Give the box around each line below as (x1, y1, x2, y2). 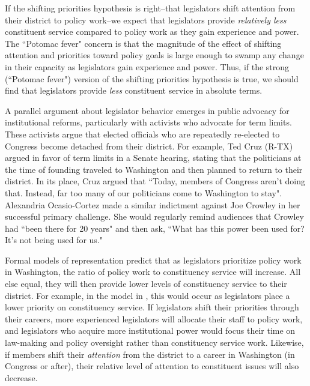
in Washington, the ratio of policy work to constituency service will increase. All (5, 265, 301, 278)
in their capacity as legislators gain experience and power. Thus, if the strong (5, 60, 290, 73)
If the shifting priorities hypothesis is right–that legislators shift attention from (5, 2, 296, 14)
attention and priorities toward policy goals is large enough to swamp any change (5, 49, 304, 61)
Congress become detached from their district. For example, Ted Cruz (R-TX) (5, 139, 293, 152)
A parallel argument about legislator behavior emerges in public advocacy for (5, 104, 290, 116)
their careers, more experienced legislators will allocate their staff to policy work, (5, 312, 303, 325)
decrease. (5, 371, 38, 384)
